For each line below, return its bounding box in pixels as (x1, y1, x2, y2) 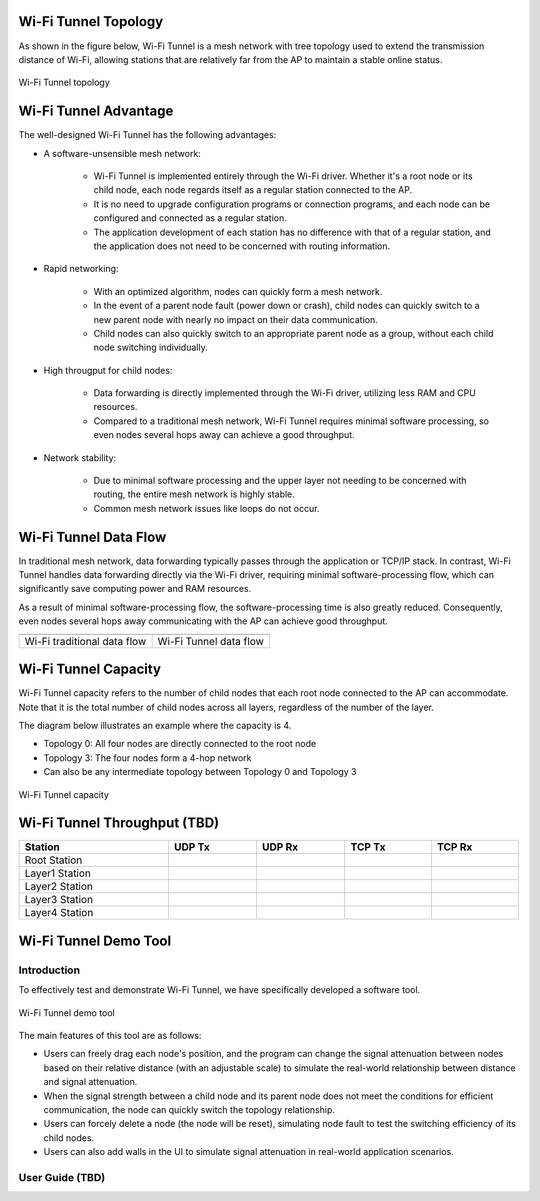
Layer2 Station (24, 880, 94, 894)
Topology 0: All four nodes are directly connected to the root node (43, 738, 317, 750)
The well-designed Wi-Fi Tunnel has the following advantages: (18, 129, 277, 141)
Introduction (18, 963, 80, 977)
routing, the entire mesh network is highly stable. (93, 488, 295, 500)
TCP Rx (436, 840, 473, 854)
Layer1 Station (24, 866, 92, 880)
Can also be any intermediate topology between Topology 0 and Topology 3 (43, 766, 357, 778)
